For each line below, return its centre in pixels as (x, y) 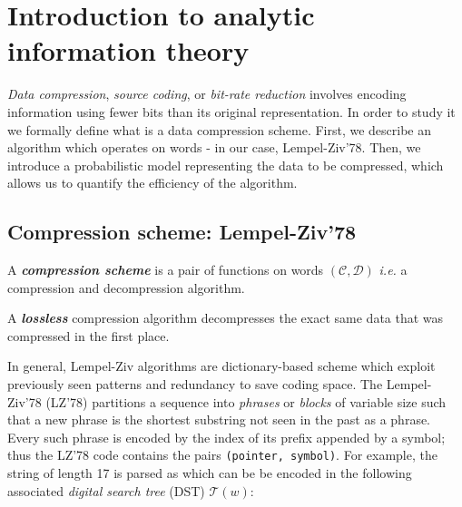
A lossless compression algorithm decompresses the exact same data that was (226, 318)
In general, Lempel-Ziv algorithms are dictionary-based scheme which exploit (221, 366)
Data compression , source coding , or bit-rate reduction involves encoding (207, 94)
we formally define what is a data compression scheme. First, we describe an (220, 129)
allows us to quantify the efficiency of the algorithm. (152, 183)
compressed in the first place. (88, 335)
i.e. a (393, 270)
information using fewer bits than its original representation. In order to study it (231, 111)
